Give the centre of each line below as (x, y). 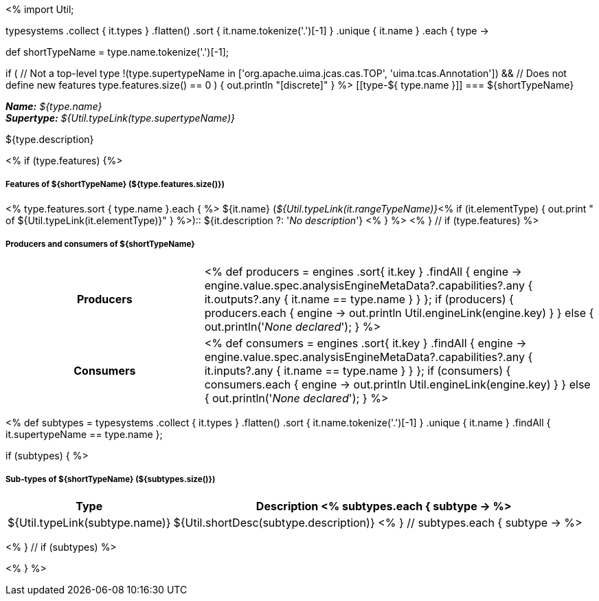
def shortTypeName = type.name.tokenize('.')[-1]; (117, 52)
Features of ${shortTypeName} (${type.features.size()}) (115, 185)
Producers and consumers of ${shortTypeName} (100, 244)
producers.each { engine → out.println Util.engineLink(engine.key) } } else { (399, 313)
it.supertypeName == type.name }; (84, 434)
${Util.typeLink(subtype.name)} (89, 523)
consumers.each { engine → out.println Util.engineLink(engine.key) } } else (397, 384)
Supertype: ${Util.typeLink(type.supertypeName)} (121, 118)
